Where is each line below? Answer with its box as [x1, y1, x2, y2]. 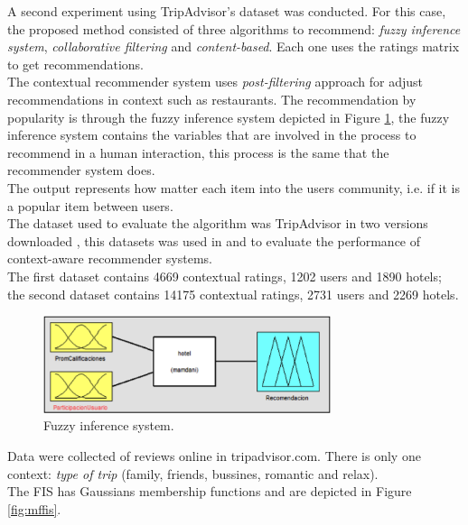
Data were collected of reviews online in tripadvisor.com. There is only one [7, 446, 421, 465]
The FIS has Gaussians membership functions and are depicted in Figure [7, 482, 412, 501]
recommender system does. [7, 161, 155, 180]
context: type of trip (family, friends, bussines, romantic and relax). [7, 464, 379, 483]
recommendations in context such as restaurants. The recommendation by [7, 89, 417, 108]
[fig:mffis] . [7, 499, 61, 518]
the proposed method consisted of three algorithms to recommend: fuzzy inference [7, 19, 461, 38]
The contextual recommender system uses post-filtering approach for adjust [7, 72, 424, 91]
